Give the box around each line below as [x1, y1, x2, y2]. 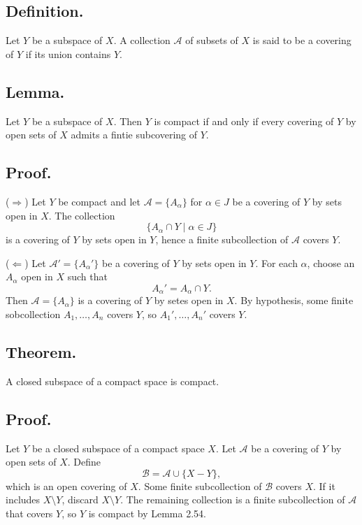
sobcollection [6, 307, 61, 321]
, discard [61, 492, 99, 507]
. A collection [113, 33, 171, 48]
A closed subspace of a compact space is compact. [6, 373, 219, 388]
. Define [67, 454, 101, 469]
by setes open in [154, 293, 224, 308]
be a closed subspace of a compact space [31, 440, 205, 455]
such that [67, 269, 108, 284]
